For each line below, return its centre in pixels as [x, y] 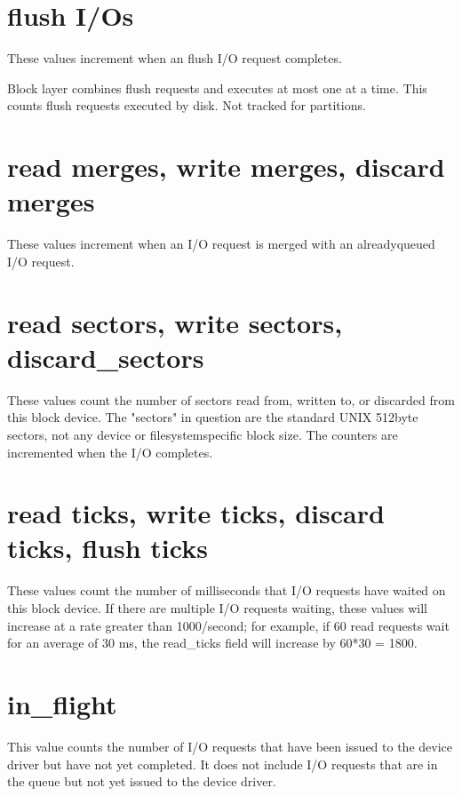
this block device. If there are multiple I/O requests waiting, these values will [217, 608]
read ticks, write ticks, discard [196, 513]
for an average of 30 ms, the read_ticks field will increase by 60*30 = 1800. [212, 643]
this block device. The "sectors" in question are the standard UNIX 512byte [213, 417]
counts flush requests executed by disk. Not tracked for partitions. [187, 105]
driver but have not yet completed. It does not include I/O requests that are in [223, 764]
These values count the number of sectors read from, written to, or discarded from [231, 399]
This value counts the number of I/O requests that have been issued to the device [230, 746]
